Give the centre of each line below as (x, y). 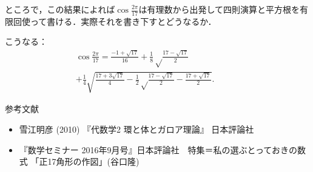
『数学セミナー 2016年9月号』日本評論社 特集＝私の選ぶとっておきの (158, 149)
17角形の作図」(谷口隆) (93, 161)
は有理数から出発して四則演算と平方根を (219, 9)
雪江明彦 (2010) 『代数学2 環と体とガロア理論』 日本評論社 (136, 129)
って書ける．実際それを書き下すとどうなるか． (123, 21)
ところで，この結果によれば (60, 9)
